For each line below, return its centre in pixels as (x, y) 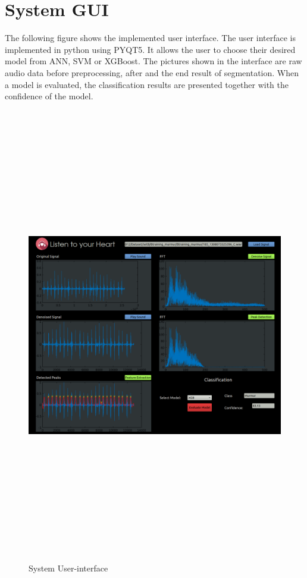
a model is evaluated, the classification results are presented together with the (147, 84)
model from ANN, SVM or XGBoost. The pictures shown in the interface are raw (153, 61)
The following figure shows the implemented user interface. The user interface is (150, 38)
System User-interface (68, 568)
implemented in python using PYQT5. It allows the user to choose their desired (150, 49)
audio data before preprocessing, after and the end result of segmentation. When (152, 72)
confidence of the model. (49, 96)
